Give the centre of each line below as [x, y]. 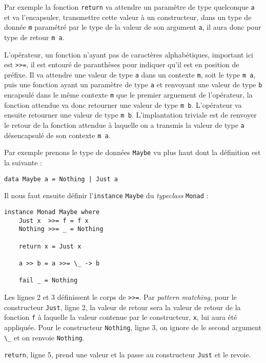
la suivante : [23, 163]
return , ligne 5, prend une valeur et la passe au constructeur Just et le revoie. [128, 355]
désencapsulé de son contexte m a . [57, 135]
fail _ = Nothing [48, 281]
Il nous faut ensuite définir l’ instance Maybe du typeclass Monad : [106, 195]
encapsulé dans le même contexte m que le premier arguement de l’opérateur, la [128, 95]
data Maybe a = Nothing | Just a [61, 179]
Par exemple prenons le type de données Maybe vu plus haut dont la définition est [132, 152]
